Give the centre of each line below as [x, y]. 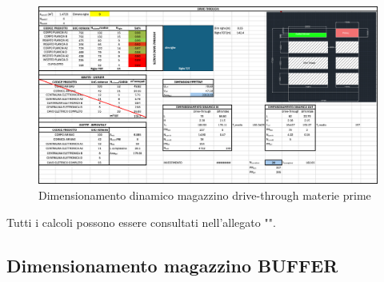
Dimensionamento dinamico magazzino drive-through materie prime [205, 195]
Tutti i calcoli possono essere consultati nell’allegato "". [141, 222]
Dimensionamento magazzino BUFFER [172, 265]
